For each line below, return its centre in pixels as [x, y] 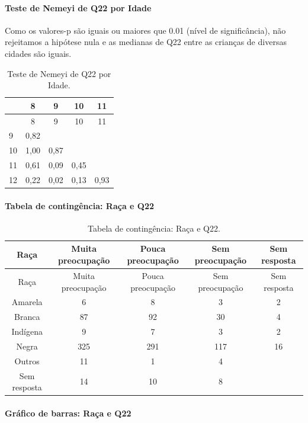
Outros [27, 360]
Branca [27, 317]
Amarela [27, 302]
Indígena [27, 331]
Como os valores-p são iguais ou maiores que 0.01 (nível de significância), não [145, 30]
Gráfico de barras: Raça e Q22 [68, 413]
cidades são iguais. [38, 53]
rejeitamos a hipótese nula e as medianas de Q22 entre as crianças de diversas [146, 42]
